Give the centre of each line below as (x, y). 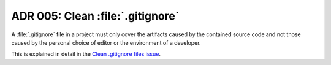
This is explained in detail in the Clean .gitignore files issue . (86, 54)
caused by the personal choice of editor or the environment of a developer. (106, 42)
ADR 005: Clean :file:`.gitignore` (95, 16)
